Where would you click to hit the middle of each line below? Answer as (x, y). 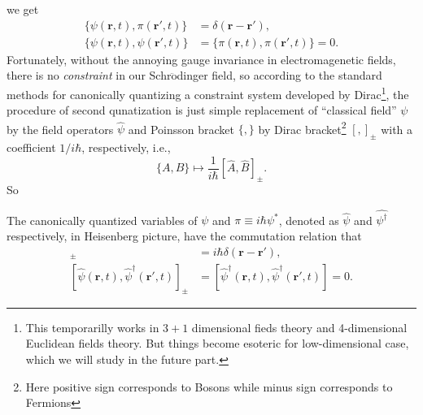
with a (397, 129)
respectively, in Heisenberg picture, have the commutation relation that (184, 235)
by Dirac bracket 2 (302, 128)
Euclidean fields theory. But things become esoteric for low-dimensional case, (217, 343)
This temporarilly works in (92, 327)
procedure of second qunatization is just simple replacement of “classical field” (202, 110)
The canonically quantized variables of (102, 220)
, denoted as (309, 220)
